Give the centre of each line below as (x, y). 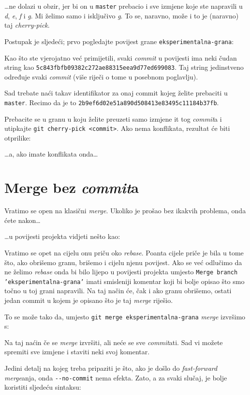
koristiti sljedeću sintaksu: (43, 387)
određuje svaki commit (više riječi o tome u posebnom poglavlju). (101, 76)
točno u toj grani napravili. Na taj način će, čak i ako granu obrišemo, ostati (118, 291)
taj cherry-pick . (27, 25)
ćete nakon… (22, 220)
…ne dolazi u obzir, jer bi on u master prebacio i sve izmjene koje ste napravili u (124, 6)
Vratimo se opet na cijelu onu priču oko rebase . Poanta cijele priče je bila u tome (124, 252)
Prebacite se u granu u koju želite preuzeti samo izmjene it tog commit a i (113, 118)
